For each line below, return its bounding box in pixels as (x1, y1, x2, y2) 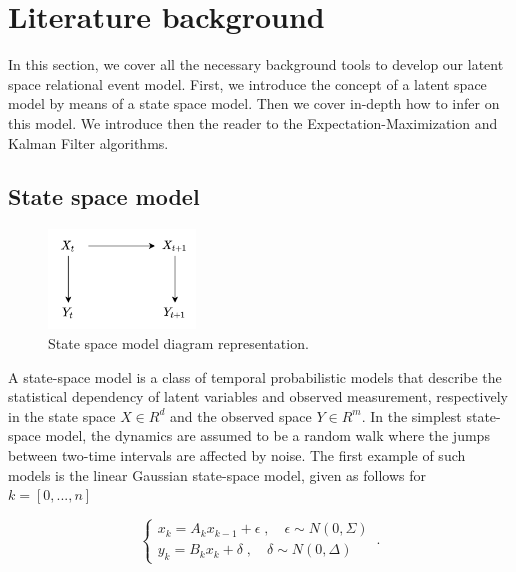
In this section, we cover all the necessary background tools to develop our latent (8, 54, 504, 75)
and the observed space (170, 405, 312, 426)
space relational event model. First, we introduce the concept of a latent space (8, 73, 487, 94)
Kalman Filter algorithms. (8, 132, 169, 153)
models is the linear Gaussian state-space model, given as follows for (8, 464, 427, 485)
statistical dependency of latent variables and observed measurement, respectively (8, 386, 508, 407)
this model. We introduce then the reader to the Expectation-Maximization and (8, 112, 498, 133)
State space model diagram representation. (48, 333, 309, 354)
